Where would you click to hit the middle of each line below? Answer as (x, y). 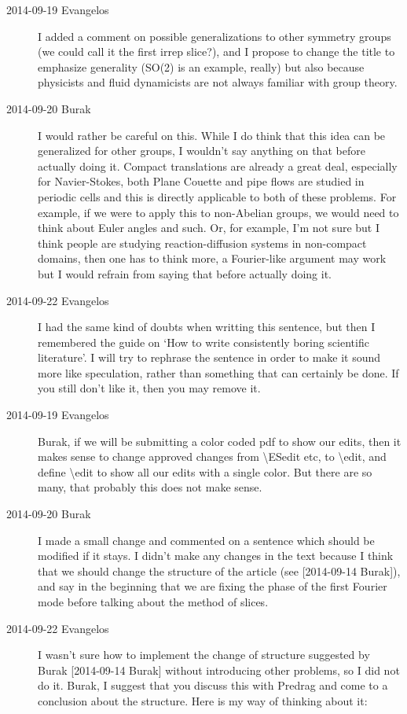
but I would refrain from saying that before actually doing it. (185, 273)
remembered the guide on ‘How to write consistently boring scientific (203, 342)
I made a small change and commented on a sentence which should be (206, 540)
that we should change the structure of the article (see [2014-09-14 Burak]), (219, 570)
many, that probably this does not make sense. (150, 487)
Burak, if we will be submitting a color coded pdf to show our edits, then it (220, 441)
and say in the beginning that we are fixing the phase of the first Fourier (213, 586)
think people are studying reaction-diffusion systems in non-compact (202, 243)
